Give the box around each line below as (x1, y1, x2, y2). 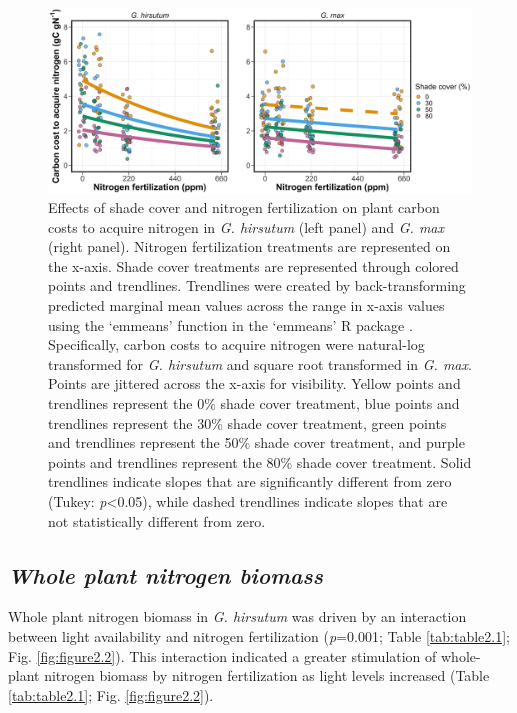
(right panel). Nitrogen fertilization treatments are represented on (48, 236, 451, 257)
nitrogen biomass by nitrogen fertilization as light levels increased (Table (44, 665, 490, 686)
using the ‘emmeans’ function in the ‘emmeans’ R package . (48, 314, 413, 335)
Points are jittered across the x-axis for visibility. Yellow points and (48, 373, 461, 394)
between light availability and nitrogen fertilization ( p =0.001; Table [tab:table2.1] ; (8, 625, 510, 646)
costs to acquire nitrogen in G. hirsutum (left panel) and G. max (48, 216, 444, 237)
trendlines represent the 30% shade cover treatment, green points (48, 412, 447, 433)
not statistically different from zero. (48, 510, 266, 531)
